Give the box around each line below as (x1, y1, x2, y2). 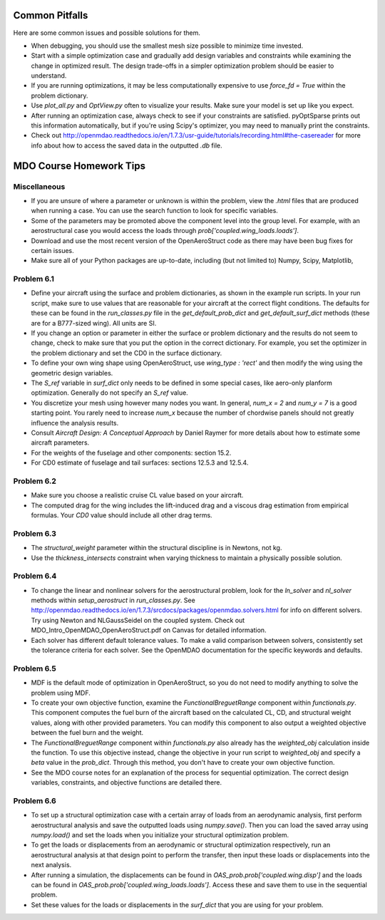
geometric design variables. (31, 368, 113, 377)
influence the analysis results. (31, 418, 119, 427)
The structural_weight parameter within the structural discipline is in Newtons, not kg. (31, 544, 282, 552)
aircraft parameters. (31, 438, 90, 447)
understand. (31, 71, 67, 80)
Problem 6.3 (13, 528, 56, 538)
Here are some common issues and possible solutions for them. (13, 29, 201, 37)
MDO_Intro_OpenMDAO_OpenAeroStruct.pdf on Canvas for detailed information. (31, 626, 267, 634)
